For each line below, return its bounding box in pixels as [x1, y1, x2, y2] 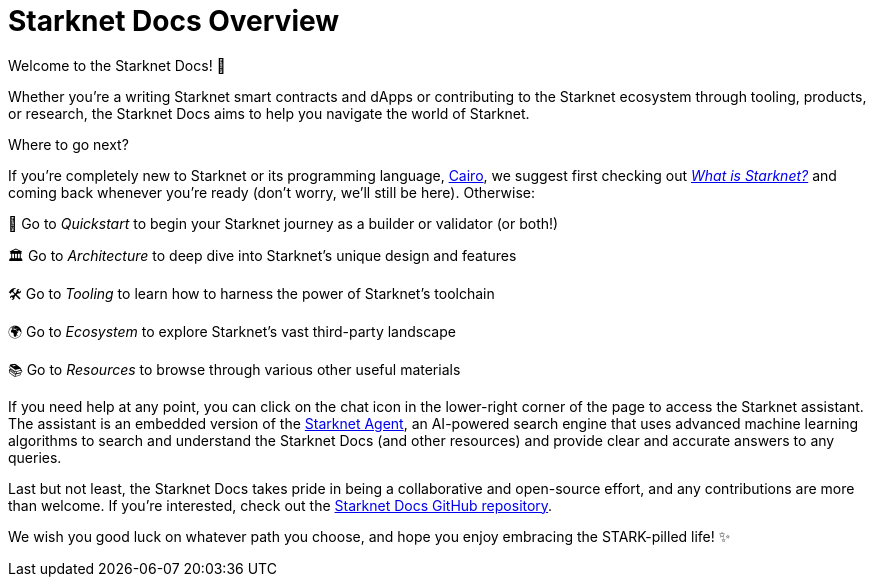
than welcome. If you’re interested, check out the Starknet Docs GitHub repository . [8, 496, 553, 514]
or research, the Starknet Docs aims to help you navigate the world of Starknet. [8, 104, 530, 122]
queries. [8, 448, 62, 466]
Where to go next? [8, 135, 129, 153]
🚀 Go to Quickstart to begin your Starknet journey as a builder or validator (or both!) [8, 214, 559, 232]
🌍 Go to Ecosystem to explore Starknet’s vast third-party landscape [8, 322, 456, 340]
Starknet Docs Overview [8, 4, 340, 38]
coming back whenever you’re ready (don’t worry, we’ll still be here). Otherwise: [8, 183, 535, 201]
